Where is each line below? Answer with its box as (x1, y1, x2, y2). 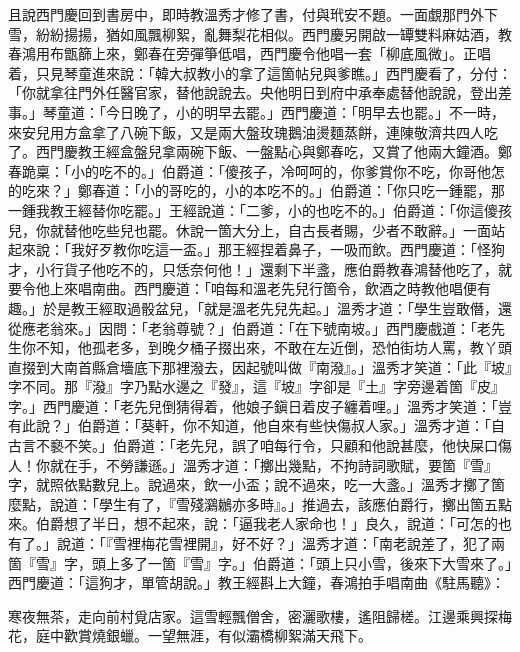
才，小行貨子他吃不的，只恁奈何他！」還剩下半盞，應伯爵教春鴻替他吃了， (8, 258, 498, 279)
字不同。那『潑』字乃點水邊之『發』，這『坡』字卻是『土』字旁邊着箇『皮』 (8, 376, 505, 397)
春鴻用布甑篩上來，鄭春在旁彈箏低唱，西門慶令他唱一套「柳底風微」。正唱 (8, 43, 491, 64)
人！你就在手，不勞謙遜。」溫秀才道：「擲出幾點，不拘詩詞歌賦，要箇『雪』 (8, 454, 498, 475)
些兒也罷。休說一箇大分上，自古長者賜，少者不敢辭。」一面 (105, 219, 491, 240)
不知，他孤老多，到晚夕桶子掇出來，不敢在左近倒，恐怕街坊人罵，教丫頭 (35, 337, 512, 358)
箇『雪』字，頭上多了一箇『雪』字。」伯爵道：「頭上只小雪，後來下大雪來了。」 (8, 552, 512, 573)
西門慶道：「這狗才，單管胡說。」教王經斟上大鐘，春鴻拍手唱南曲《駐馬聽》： (8, 572, 505, 593)
